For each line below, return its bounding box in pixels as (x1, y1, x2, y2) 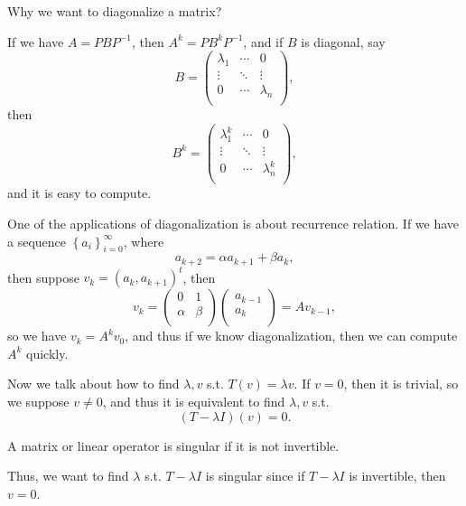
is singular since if (205, 466, 305, 485)
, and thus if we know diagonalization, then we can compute (125, 326, 458, 345)
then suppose (7, 267, 79, 286)
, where (123, 231, 164, 250)
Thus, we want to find (7, 466, 129, 485)
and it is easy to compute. (7, 183, 152, 202)
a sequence (7, 231, 67, 250)
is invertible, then (349, 466, 446, 485)
